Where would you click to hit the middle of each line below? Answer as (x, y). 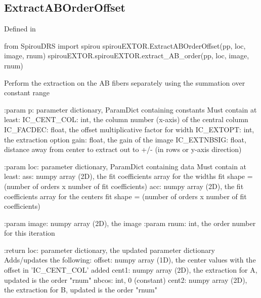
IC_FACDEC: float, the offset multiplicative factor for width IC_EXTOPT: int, (129, 129)
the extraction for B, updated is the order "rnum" (81, 290)
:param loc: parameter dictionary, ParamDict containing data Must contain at (125, 166)
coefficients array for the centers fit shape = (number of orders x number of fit (125, 196)
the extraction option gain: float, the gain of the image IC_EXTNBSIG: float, (125, 139)
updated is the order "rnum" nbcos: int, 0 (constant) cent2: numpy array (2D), (126, 280)
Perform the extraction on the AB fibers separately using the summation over (125, 82)
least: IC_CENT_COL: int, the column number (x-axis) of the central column (126, 119)
